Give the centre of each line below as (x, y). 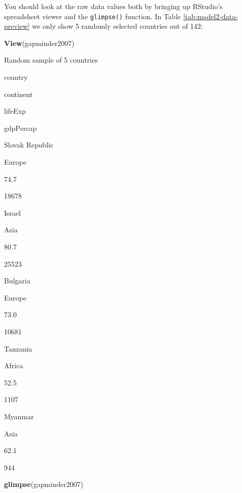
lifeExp (15, 111)
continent (18, 94)
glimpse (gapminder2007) (44, 484)
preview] (17, 26)
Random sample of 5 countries (51, 60)
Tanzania (18, 348)
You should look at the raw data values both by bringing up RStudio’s (113, 6)
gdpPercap (20, 128)
